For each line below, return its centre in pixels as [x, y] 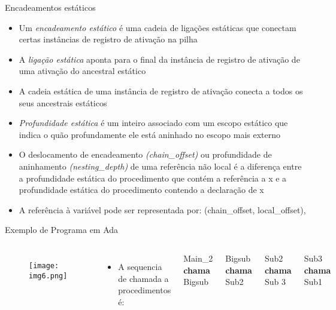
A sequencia [140, 266]
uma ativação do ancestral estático [82, 71]
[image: [44, 266]
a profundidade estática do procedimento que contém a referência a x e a [153, 178]
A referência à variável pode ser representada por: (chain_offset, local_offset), [162, 209]
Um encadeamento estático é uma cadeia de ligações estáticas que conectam [158, 27]
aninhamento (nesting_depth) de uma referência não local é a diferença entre [160, 166]
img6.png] [48, 276]
